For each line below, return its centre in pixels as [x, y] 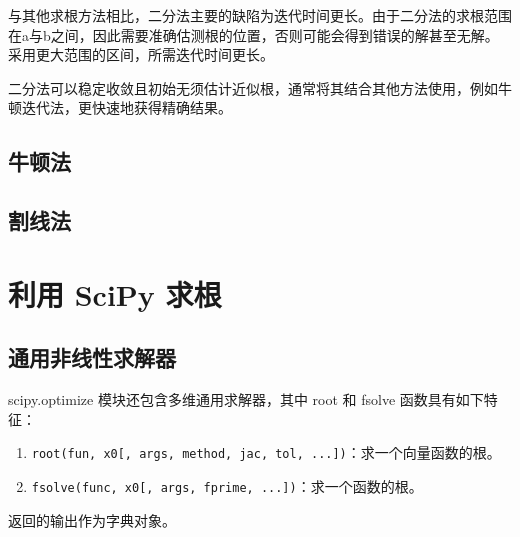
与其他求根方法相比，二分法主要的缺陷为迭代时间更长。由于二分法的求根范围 [260, 15]
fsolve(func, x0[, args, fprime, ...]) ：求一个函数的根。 [227, 485]
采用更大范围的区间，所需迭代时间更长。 [141, 54]
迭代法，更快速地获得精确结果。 [126, 107]
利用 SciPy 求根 [115, 293]
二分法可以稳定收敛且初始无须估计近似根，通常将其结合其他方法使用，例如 [253, 87]
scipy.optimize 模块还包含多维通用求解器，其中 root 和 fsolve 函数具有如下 [246, 399]
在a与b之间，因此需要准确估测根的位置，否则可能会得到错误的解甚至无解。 [253, 34]
